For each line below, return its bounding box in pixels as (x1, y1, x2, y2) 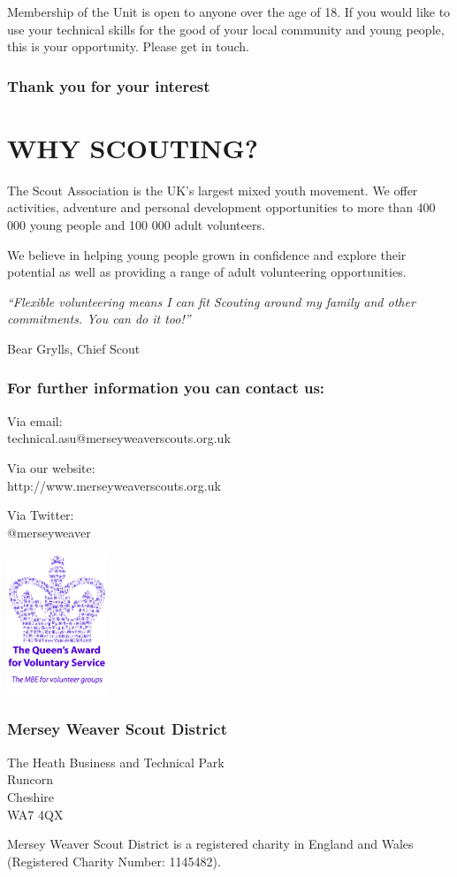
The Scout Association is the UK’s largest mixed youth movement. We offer (7, 180, 418, 199)
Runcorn (7, 770, 53, 789)
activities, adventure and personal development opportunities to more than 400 (7, 198, 436, 217)
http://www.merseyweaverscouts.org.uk (7, 476, 221, 494)
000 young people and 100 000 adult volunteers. (7, 215, 265, 233)
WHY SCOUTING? (7, 129, 259, 165)
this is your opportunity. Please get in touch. (7, 37, 249, 56)
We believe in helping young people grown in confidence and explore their (7, 245, 407, 263)
